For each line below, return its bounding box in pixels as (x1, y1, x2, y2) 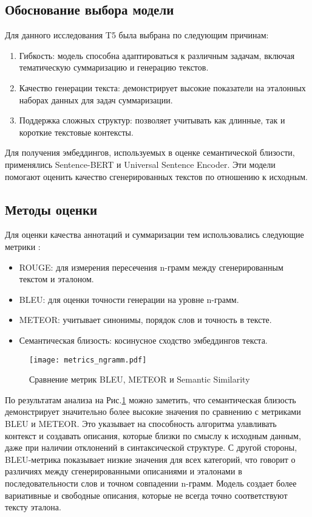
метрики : (5, 240, 41, 252)
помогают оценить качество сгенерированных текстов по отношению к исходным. (5, 170, 308, 182)
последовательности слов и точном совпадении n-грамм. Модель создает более (5, 476, 297, 489)
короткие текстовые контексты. (19, 125, 134, 138)
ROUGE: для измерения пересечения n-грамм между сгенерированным (19, 260, 283, 273)
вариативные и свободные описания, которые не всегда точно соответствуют (5, 488, 288, 501)
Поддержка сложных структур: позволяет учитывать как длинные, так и (19, 114, 285, 127)
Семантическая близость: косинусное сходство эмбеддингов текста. (19, 333, 268, 346)
